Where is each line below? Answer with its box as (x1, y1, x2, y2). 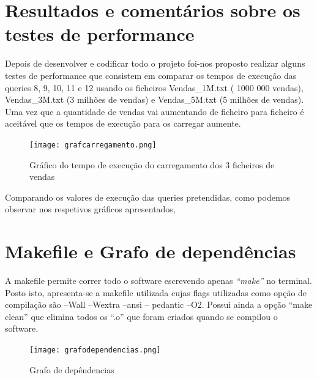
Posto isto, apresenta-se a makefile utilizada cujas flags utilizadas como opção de (5, 286, 307, 299)
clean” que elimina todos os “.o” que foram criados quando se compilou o (5, 310, 278, 322)
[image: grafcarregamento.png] (29, 140, 157, 149)
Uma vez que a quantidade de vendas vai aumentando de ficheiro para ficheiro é (5, 105, 304, 117)
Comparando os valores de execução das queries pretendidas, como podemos (5, 190, 291, 203)
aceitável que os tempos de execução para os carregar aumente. (5, 117, 241, 130)
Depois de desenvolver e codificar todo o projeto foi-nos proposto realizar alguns (5, 57, 305, 70)
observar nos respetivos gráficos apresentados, (5, 203, 176, 215)
